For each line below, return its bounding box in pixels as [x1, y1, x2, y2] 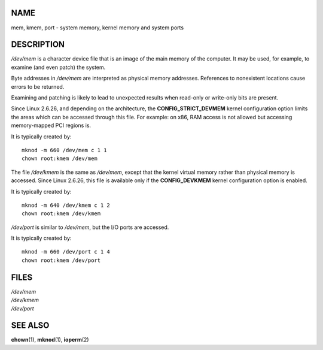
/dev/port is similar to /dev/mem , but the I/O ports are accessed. [11, 224, 169, 231]
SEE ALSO [11, 321, 50, 331]
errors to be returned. [11, 83, 65, 90]
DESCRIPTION [11, 40, 65, 50]
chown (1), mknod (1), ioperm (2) [11, 336, 89, 343]
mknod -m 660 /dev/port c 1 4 [22, 249, 111, 255]
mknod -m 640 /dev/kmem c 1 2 [22, 201, 111, 209]
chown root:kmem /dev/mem [22, 155, 98, 162]
